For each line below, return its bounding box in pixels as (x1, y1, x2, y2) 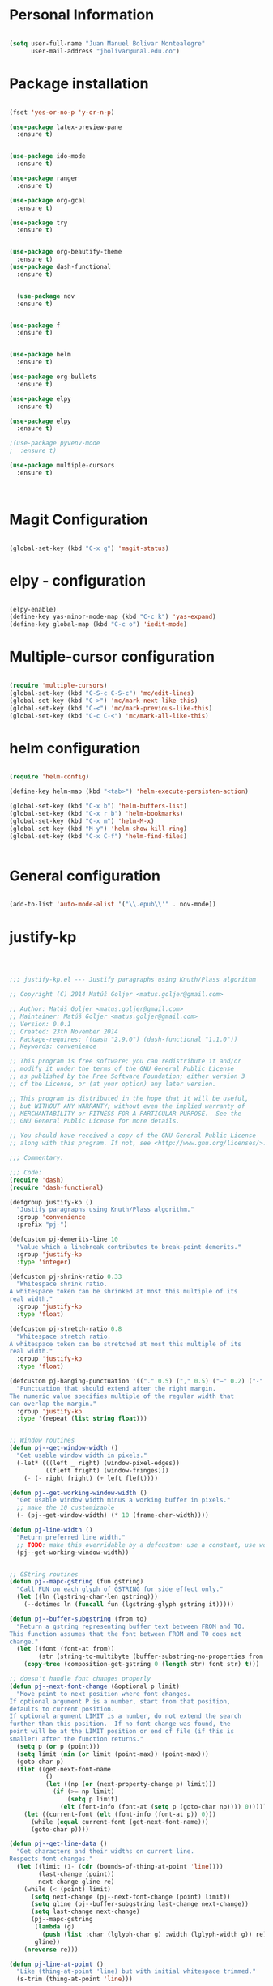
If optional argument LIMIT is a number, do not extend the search (9, 1712, 242, 1720)
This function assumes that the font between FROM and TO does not (9, 1630, 242, 1638)
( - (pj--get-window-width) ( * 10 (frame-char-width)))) (16, 1511, 209, 1519)
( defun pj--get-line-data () (9, 1840, 108, 1848)
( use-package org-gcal (9, 196, 86, 204)
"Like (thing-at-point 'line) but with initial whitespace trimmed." (16, 1967, 256, 1975)
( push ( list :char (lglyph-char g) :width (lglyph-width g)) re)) (41, 1930, 271, 1938)
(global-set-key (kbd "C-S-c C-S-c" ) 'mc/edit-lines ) (9, 688, 195, 697)
